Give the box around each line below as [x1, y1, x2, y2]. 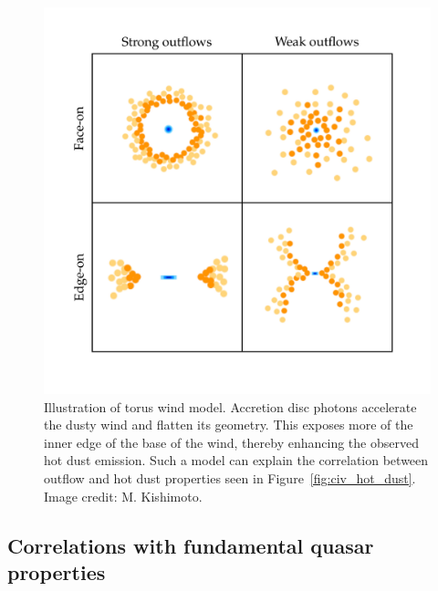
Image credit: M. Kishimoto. [44, 486, 203, 505]
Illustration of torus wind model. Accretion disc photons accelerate [44, 397, 417, 416]
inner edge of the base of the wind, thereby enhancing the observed [44, 432, 419, 451]
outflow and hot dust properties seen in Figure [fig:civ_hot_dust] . [44, 468, 416, 487]
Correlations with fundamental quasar [7, 531, 374, 559]
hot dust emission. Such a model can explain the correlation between [44, 451, 429, 470]
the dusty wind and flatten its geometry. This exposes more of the [44, 415, 413, 434]
